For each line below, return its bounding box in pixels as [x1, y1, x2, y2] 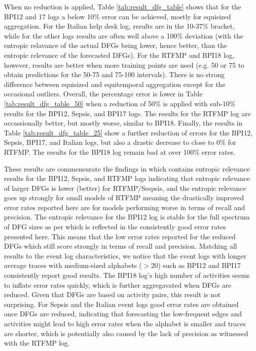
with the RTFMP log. [4, 338, 70, 348]
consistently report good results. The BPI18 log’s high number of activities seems [4, 270, 250, 280]
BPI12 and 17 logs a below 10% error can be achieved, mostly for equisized [4, 11, 231, 21]
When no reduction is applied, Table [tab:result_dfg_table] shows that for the [4, 1, 241, 11]
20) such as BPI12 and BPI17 [151, 260, 241, 270]
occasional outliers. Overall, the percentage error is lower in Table [4, 88, 203, 99]
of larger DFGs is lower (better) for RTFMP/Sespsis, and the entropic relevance [4, 182, 246, 193]
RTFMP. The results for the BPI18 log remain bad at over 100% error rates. [4, 146, 235, 157]
